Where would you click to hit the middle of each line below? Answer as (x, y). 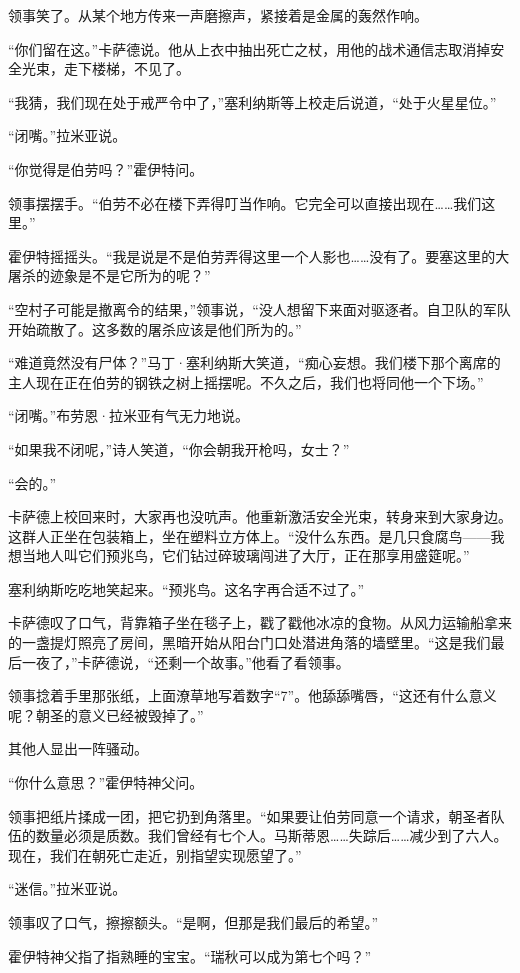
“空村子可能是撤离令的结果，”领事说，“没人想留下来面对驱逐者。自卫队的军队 (259, 308)
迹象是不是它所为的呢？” (130, 275)
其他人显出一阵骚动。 (78, 748)
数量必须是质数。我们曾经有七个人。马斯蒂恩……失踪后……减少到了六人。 (271, 835)
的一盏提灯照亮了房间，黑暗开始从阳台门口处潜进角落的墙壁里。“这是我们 (249, 642)
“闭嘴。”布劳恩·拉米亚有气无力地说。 (129, 415)
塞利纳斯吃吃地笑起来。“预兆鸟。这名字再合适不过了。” (186, 588)
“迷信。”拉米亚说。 (67, 888)
